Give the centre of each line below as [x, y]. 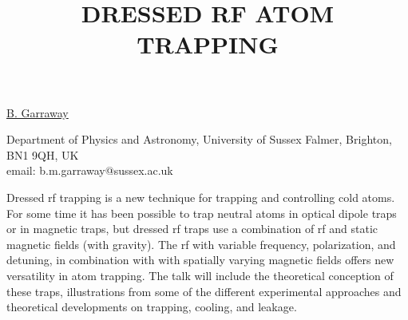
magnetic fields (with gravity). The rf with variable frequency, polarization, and [201, 244]
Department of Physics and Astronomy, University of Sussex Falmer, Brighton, [199, 139]
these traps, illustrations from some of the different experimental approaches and [204, 291]
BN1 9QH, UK [43, 154]
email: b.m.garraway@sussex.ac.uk [90, 170]
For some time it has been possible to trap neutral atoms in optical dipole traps [202, 213]
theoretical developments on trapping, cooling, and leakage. [152, 307]
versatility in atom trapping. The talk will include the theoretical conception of [200, 275]
